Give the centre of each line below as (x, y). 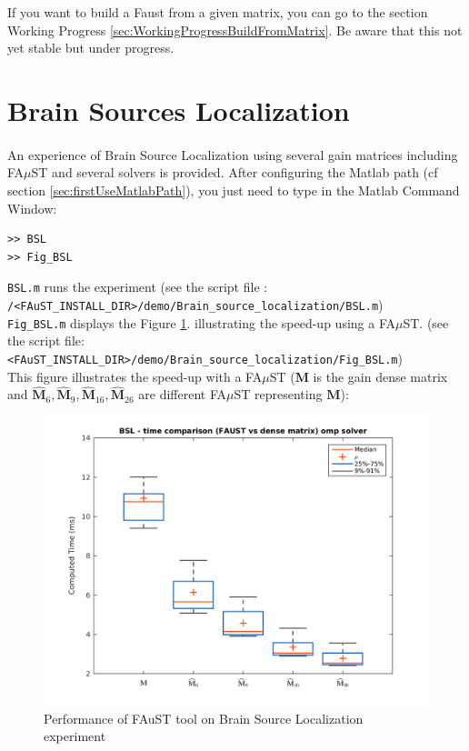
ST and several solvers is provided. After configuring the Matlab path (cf (234, 172)
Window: (32, 208)
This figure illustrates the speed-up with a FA (135, 376)
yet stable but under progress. (91, 48)
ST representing (278, 394)
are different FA (183, 394)
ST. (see (426, 322)
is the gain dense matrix (380, 376)
